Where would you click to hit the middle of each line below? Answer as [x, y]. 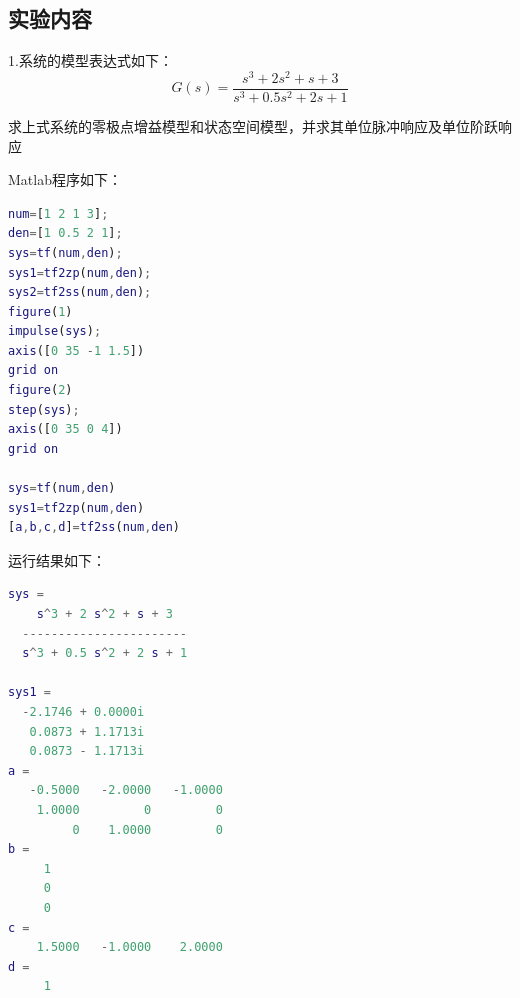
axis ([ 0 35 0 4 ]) [65, 429]
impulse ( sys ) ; [55, 331]
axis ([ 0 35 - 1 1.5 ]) [76, 350]
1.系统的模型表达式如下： [90, 60]
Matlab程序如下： [65, 179]
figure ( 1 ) [40, 311]
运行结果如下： [57, 559]
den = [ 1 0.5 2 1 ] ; [65, 233]
